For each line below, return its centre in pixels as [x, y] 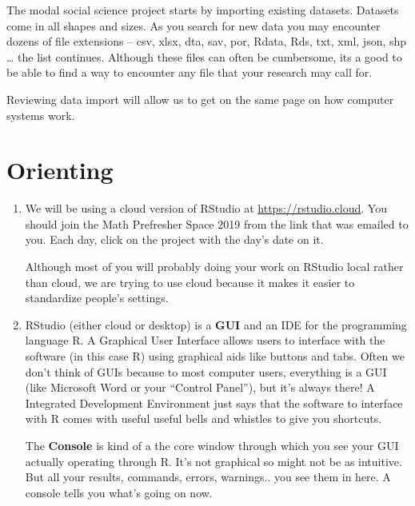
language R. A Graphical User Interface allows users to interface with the [205, 340]
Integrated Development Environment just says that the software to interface [214, 402]
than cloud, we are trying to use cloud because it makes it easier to [190, 282]
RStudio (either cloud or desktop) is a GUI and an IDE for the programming [216, 324]
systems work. [41, 115]
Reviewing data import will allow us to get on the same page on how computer [200, 99]
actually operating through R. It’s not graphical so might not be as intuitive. [213, 461]
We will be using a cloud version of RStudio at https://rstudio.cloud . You [206, 208]
